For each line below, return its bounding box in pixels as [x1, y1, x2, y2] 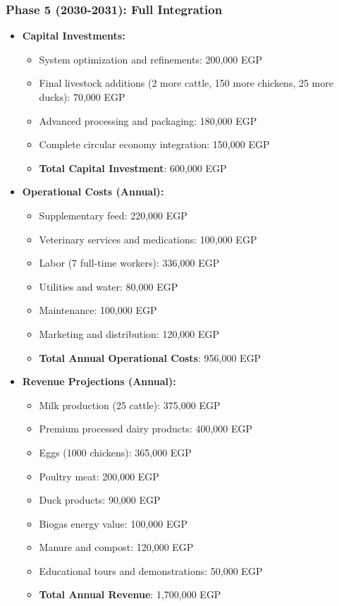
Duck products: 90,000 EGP [39, 492, 161, 507]
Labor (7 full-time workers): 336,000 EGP [39, 255, 220, 270]
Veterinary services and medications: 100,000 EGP [39, 231, 257, 246]
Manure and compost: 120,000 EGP [39, 540, 194, 555]
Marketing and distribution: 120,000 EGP [39, 326, 220, 341]
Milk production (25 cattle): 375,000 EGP [39, 397, 221, 412]
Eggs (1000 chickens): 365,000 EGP [39, 444, 192, 459]
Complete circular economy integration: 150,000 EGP [39, 137, 270, 152]
